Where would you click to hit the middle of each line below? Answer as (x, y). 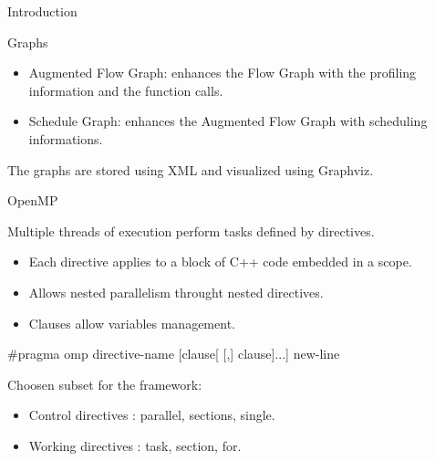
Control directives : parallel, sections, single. (152, 415)
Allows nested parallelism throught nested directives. (176, 292)
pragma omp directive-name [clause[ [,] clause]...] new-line (179, 354)
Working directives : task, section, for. (135, 445)
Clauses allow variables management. (132, 323)
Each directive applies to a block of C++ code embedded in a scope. (220, 262)
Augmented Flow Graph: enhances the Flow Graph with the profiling (223, 73)
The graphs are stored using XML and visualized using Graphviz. (191, 169)
